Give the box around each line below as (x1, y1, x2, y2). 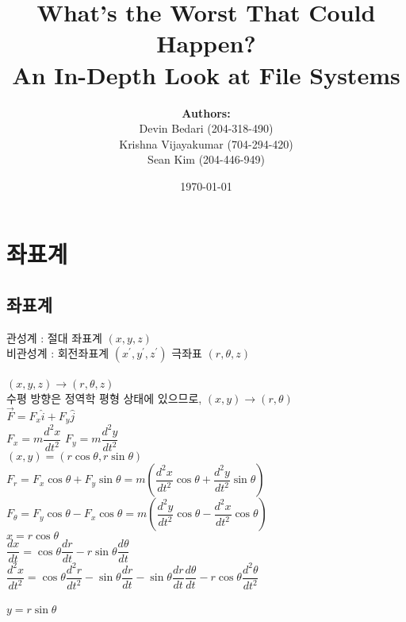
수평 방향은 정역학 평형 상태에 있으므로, (6, 390, 202, 407)
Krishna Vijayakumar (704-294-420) (119, 135, 293, 152)
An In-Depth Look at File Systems (12, 58, 400, 91)
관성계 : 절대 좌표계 (6, 329, 102, 346)
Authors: (182, 104, 231, 121)
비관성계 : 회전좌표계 (6, 345, 109, 361)
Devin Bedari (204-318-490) (139, 120, 274, 137)
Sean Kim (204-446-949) (147, 151, 265, 168)
